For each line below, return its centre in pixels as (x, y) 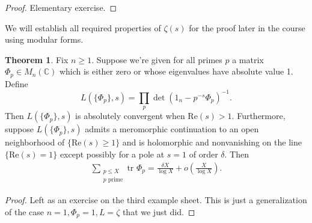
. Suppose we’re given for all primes (157, 59)
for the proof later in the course (247, 27)
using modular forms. (44, 39)
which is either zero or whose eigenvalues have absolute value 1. (176, 71)
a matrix (248, 59)
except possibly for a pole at (112, 154)
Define (17, 83)
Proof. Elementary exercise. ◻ (61, 7)
